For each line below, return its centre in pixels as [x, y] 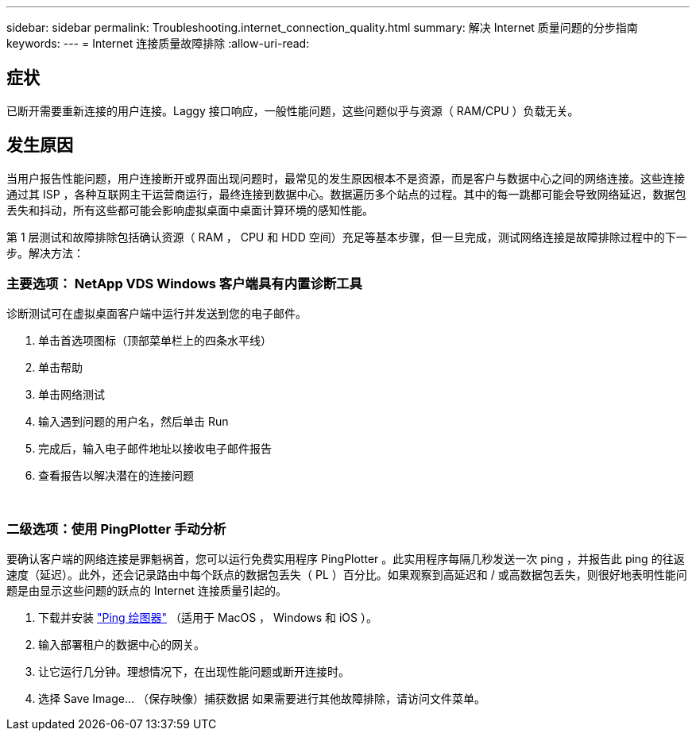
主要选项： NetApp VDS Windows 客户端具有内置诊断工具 [184, 284]
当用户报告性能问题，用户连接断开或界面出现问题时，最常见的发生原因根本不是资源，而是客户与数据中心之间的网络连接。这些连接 [346, 178]
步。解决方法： [45, 253]
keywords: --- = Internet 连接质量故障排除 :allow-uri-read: [158, 43]
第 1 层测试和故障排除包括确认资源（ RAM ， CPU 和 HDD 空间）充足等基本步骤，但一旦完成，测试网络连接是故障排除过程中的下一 [347, 237]
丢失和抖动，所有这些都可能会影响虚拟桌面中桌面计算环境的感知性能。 [190, 210]
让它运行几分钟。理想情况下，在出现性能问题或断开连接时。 [194, 672]
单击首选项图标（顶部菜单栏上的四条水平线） [155, 341]
